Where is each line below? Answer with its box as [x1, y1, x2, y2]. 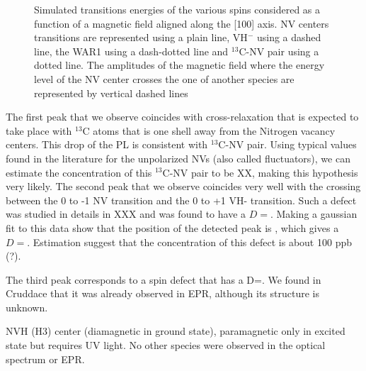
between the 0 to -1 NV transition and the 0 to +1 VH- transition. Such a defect [6, 192, 357, 207]
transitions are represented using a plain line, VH [34, 30, 248, 45]
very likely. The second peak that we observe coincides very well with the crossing [6, 179, 361, 194]
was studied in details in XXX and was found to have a [6, 206, 246, 221]
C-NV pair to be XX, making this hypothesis [162, 165, 358, 179]
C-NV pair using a [239, 43, 319, 58]
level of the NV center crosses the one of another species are [34, 71, 294, 86]
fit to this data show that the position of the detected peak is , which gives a [6, 220, 339, 235]
